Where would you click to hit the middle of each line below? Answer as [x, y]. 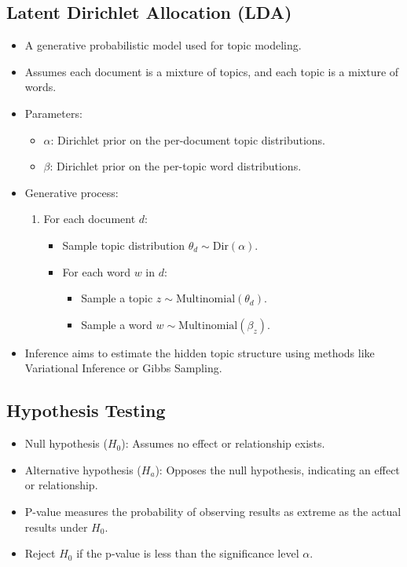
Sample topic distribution [124, 245]
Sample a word [117, 324]
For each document [90, 219]
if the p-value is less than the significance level [188, 553]
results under [56, 527]
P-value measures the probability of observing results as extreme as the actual [213, 511]
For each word [96, 271]
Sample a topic [117, 298]
